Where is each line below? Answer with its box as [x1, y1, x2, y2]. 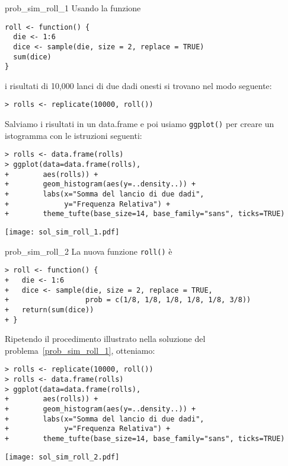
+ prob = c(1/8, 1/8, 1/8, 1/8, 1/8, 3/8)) [5, 296, 251, 305]
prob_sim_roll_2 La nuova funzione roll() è [5, 245, 172, 257]
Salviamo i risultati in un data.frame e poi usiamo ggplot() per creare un [5, 118, 274, 130]
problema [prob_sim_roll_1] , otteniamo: [5, 344, 155, 356]
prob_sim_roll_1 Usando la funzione [5, 2, 141, 14]
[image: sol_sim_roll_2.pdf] [5, 452, 120, 461]
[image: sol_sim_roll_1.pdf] [5, 227, 120, 236]
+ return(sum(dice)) [5, 305, 94, 314]
